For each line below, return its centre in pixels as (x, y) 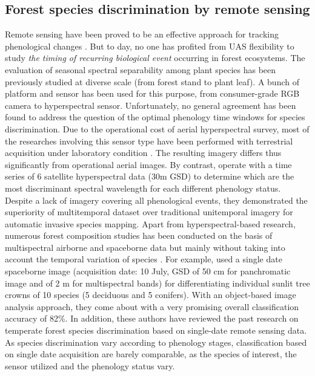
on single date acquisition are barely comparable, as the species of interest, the (151, 354)
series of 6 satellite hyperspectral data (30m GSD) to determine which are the (150, 176)
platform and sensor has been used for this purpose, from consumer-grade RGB (152, 93)
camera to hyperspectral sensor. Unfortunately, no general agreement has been (151, 105)
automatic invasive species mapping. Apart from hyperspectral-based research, (150, 223)
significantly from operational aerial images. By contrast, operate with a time (148, 164)
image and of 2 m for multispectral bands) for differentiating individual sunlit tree (157, 283)
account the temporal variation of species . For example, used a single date (144, 259)
